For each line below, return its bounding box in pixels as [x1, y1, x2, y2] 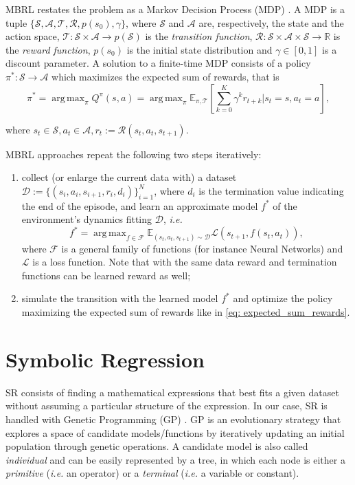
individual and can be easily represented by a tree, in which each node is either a [5, 452, 345, 466]
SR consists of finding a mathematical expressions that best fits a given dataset [5, 385, 339, 399]
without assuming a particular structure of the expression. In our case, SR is [5, 398, 328, 413]
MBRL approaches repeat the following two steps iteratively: [5, 147, 262, 161]
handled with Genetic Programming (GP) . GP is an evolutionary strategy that [5, 411, 341, 426]
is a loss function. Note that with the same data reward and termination [32, 255, 337, 269]
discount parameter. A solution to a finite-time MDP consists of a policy [5, 56, 311, 70]
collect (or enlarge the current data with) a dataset [21, 170, 237, 184]
